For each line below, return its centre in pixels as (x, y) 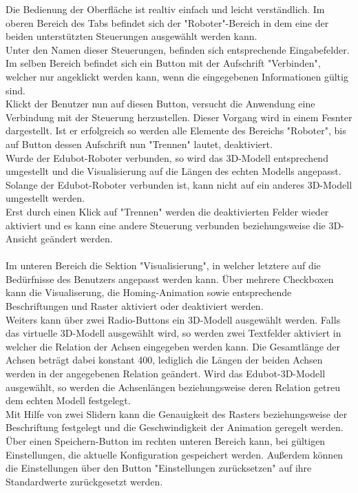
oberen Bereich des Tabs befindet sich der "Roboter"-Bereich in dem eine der (167, 22)
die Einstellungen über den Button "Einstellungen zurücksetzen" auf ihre (159, 468)
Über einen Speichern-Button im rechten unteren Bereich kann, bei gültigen (166, 441)
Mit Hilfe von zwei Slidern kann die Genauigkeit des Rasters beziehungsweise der (177, 413)
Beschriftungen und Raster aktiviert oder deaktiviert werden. (135, 306)
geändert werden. (77, 239)
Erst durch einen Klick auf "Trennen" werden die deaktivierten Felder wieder (167, 211)
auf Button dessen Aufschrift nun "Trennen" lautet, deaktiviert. (139, 144)
